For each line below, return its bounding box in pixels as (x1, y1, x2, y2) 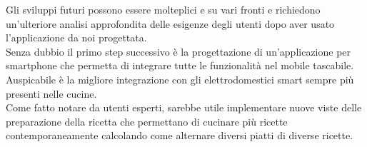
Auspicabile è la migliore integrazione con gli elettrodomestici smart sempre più (6, 71, 354, 86)
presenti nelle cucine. (6, 86, 97, 101)
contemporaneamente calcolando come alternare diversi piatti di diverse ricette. (6, 128, 353, 143)
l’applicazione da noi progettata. (6, 30, 147, 45)
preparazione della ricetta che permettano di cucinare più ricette (6, 113, 288, 128)
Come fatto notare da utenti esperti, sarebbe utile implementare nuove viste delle (6, 100, 362, 115)
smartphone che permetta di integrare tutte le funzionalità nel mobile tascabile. (6, 58, 354, 73)
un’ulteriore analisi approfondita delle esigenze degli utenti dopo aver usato (6, 16, 335, 31)
